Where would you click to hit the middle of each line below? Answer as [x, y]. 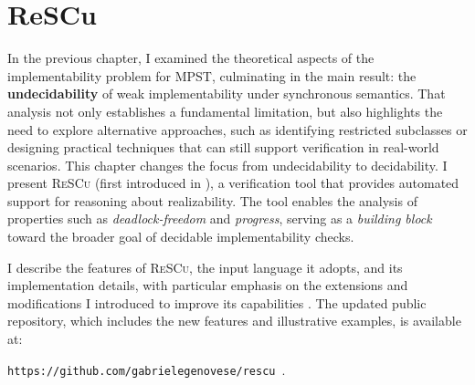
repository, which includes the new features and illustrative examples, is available [234, 321]
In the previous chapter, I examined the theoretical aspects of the [191, 58]
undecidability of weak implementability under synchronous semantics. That [227, 94]
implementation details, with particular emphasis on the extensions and [208, 285]
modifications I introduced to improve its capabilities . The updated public [217, 302]
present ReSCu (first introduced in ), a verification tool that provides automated [233, 183]
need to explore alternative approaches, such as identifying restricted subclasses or [237, 129]
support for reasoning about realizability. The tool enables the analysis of [212, 200]
